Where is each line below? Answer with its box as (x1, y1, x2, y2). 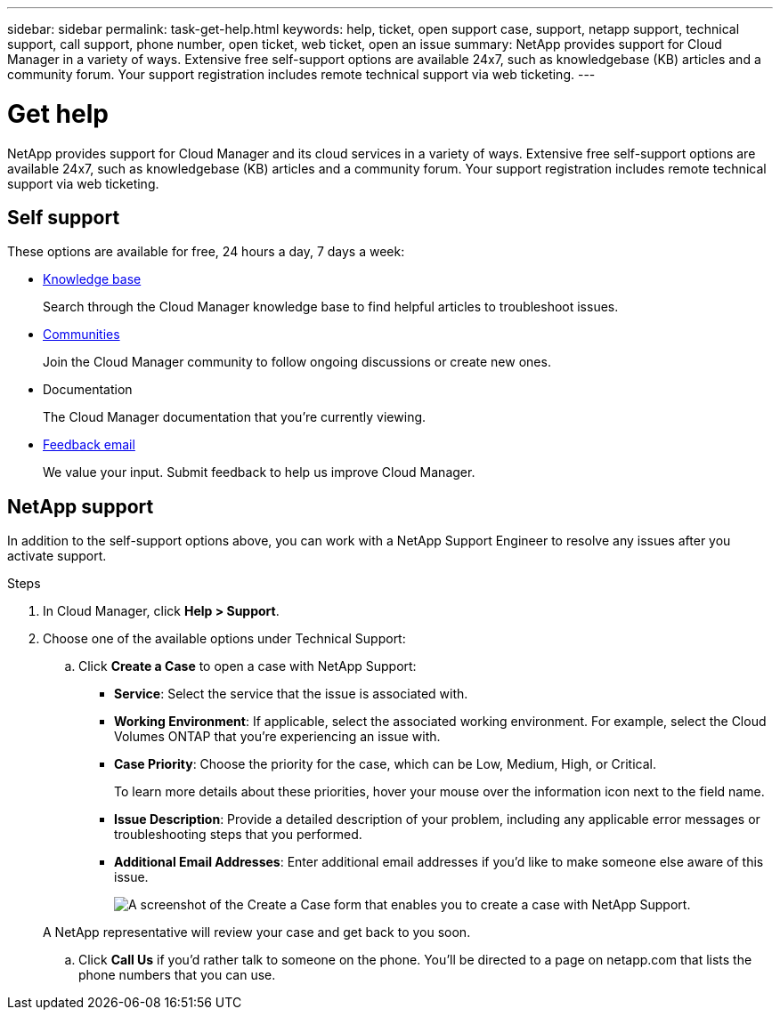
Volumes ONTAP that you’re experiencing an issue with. (114, 729, 441, 745)
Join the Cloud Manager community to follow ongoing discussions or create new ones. (43, 354, 551, 370)
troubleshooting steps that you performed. (114, 827, 362, 843)
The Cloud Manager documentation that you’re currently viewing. (43, 409, 427, 425)
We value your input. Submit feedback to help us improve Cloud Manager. (43, 464, 475, 480)
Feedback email (43, 437, 135, 453)
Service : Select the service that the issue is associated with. (114, 686, 468, 702)
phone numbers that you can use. (78, 967, 276, 983)
